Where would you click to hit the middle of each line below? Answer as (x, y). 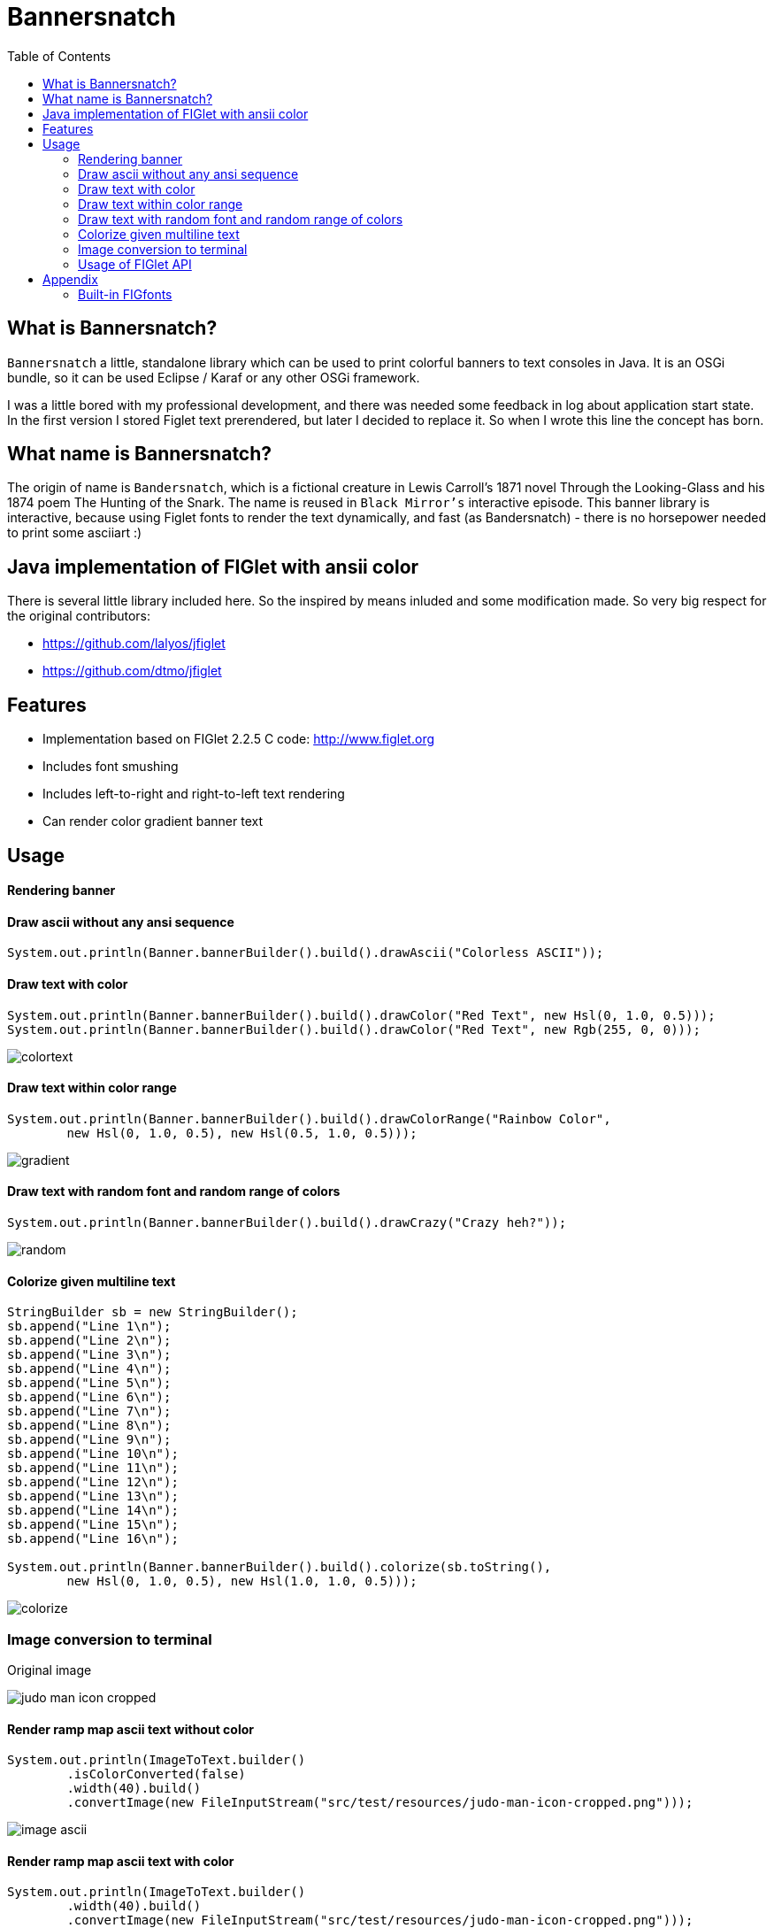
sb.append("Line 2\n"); (89, 1341)
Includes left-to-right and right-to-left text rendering (194, 794)
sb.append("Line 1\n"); (89, 1326)
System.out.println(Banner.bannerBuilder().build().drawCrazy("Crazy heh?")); (287, 1223)
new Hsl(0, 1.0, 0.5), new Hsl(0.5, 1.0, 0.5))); (242, 1133)
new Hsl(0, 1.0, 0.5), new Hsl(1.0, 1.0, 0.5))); (242, 1581)
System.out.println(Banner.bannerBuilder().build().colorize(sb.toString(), (280, 1567)
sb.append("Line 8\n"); (89, 1426)
